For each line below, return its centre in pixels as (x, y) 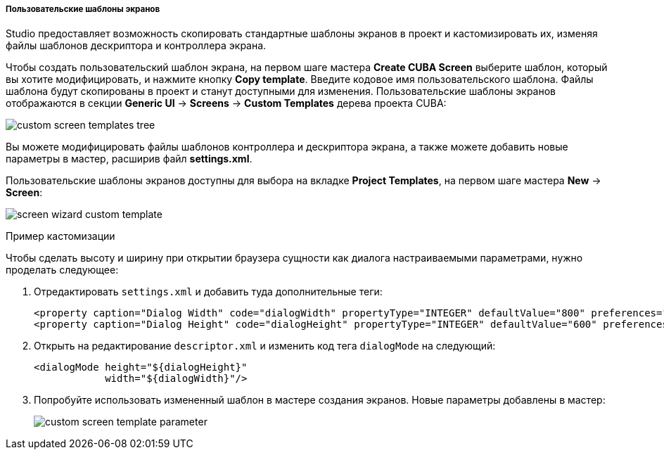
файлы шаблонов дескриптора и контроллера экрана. (136, 46)
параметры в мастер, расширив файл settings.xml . (129, 159)
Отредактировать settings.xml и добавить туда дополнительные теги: (208, 292)
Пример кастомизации (60, 236)
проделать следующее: (62, 270)
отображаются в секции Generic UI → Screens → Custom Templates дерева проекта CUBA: (226, 103)
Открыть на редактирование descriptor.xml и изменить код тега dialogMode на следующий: (265, 346)
